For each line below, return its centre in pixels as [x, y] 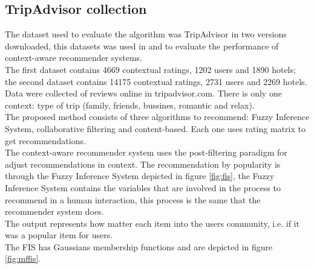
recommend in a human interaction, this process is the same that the [133, 199]
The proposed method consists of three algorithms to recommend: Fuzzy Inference [157, 117]
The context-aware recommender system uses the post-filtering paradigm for [146, 152]
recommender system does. [54, 211]
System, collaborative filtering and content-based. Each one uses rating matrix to [155, 128]
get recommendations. [45, 140]
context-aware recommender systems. [74, 58]
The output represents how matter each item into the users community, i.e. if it [152, 223]
